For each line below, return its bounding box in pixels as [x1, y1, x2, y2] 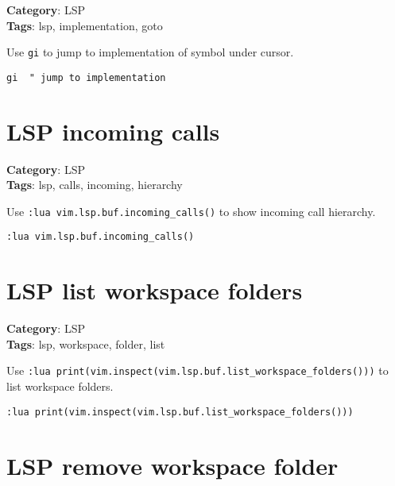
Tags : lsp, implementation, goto [6, 17, 163, 33]
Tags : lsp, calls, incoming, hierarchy [6, 176, 183, 193]
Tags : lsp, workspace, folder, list [6, 335, 165, 352]
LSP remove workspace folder [6, 449, 339, 481]
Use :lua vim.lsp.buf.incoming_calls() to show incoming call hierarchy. [6, 202, 376, 219]
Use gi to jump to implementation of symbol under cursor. [6, 44, 294, 60]
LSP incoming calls [6, 114, 220, 147]
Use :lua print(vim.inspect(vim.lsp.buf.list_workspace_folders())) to [6, 362, 389, 379]
